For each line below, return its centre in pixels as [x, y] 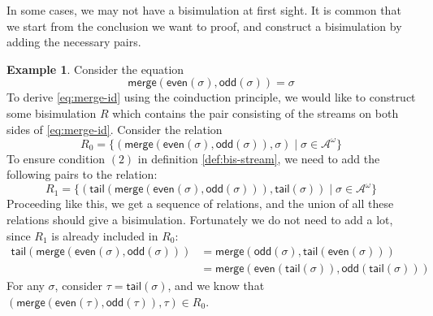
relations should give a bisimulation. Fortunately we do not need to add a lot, [200, 219]
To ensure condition [56, 158]
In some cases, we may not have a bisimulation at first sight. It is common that [204, 10]
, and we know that [216, 286]
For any [26, 286]
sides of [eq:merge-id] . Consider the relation [115, 129]
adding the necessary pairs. [74, 42]
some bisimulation [52, 113]
